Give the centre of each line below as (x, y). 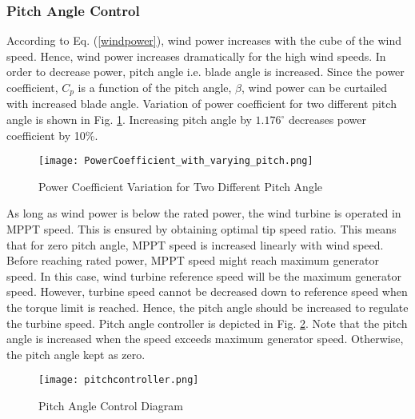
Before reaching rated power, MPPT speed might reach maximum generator (193, 260)
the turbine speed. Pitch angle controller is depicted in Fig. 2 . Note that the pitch (207, 323)
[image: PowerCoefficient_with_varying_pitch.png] (176, 161)
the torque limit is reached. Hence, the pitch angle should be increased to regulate (207, 307)
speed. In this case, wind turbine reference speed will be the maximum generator (204, 275)
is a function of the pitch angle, (155, 87)
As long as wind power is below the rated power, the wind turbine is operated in (204, 213)
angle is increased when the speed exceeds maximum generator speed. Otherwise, (205, 339)
